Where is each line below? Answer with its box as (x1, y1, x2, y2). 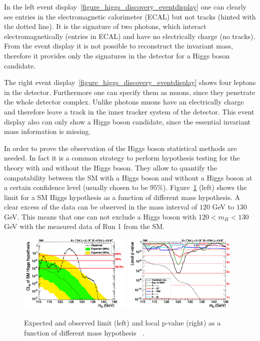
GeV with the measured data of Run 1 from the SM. (4, 221, 164, 231)
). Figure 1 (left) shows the (162, 182, 247, 192)
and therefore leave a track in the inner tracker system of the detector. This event (4, 106, 254, 116)
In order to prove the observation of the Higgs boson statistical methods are (4, 142, 237, 153)
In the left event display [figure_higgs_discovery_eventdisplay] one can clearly (4, 1, 247, 11)
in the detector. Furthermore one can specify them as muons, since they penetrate (4, 86, 255, 97)
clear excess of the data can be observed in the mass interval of (4, 201, 197, 212)
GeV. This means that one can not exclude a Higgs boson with (4, 211, 196, 221)
